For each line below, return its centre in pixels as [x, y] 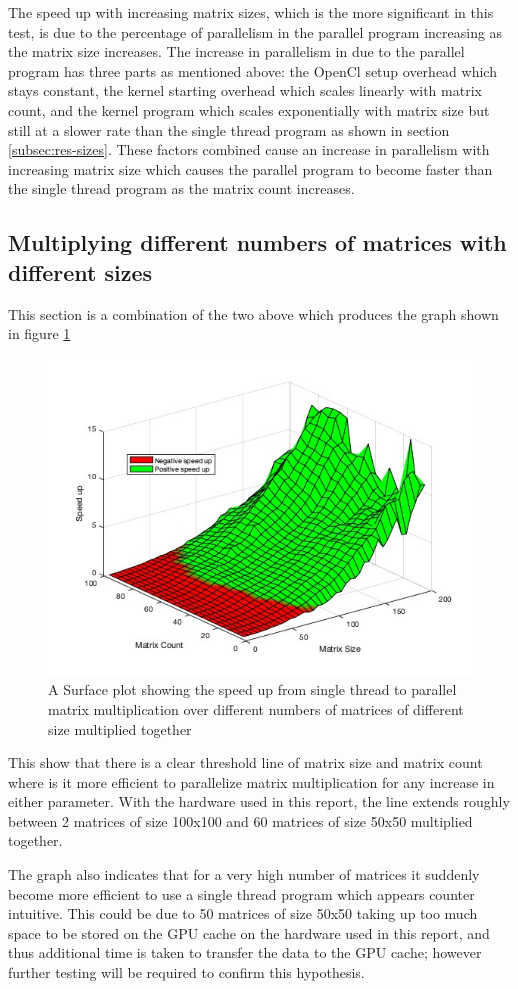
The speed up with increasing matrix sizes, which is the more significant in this [251, 12]
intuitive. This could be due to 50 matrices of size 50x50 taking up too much [243, 913]
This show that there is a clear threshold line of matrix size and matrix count [245, 762]
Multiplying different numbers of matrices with [257, 242]
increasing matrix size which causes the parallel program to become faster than [250, 168]
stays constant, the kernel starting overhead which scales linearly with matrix [245, 90]
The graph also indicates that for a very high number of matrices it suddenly [244, 874]
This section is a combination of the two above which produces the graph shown [253, 313]
